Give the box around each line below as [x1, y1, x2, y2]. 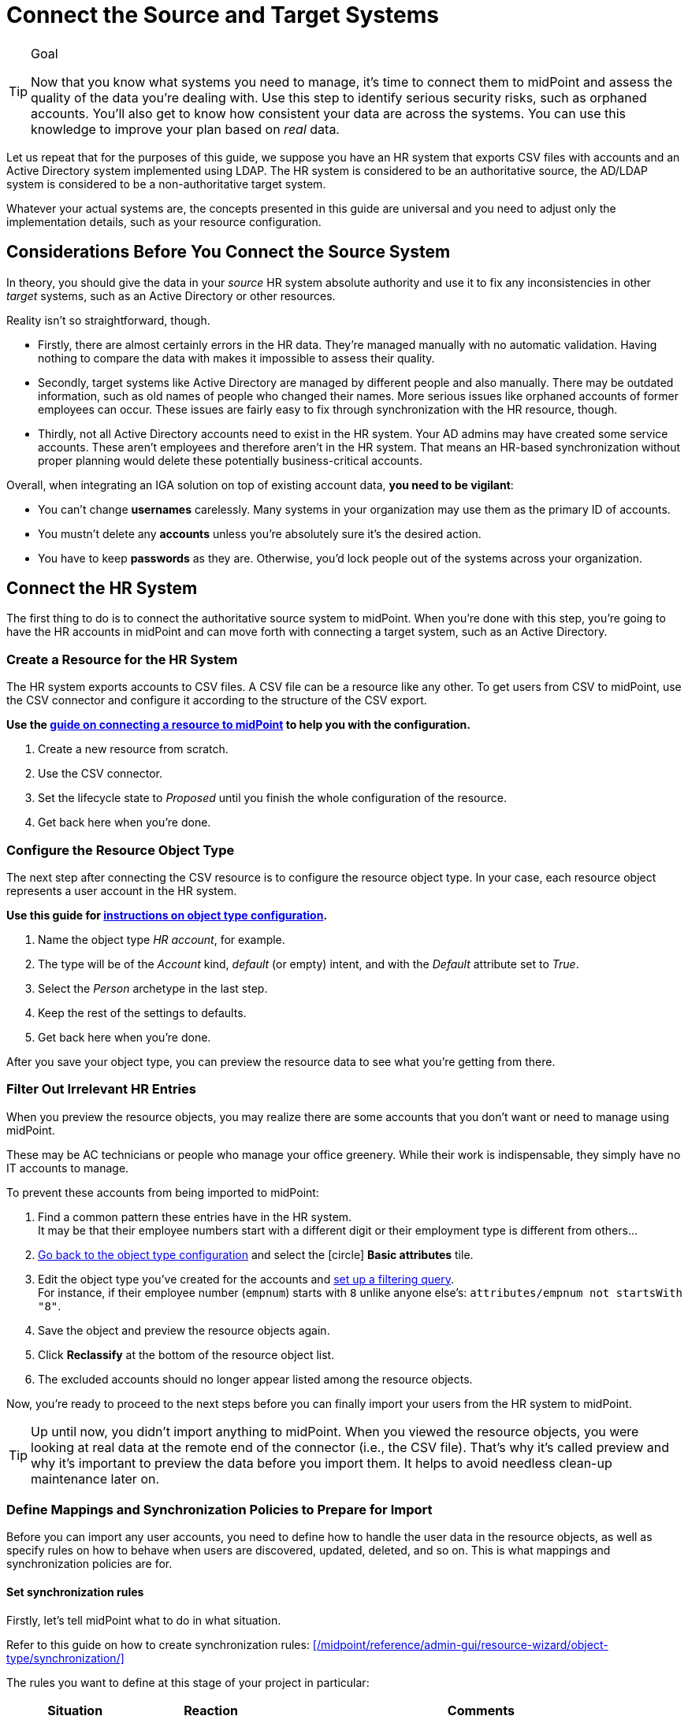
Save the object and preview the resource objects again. [38, 1323, 330, 1337]
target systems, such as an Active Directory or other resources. [6, 288, 336, 303]
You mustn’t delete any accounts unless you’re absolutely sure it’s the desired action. [38, 526, 482, 540]
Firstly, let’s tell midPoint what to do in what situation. [6, 1613, 281, 1627]
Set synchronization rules [6, 1585, 144, 1599]
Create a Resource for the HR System [6, 651, 238, 667]
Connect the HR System [6, 578, 198, 599]
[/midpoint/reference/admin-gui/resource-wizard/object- [312, 1637, 608, 1651]
